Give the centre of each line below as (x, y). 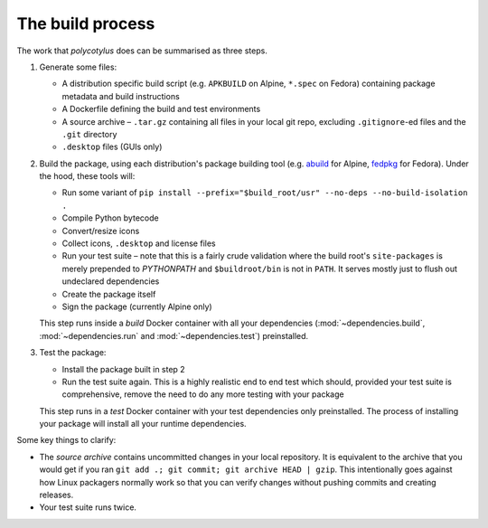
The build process (86, 24)
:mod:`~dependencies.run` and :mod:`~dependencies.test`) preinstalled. (174, 335)
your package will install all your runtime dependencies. (143, 424)
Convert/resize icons (101, 231)
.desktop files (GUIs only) (112, 147)
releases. (56, 495)
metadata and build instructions (121, 96)
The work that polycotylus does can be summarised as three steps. (142, 51)
